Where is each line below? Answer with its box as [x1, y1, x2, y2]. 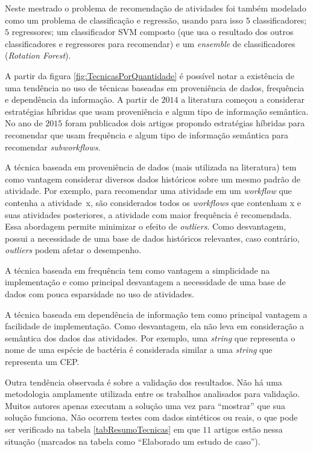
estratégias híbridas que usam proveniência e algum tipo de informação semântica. [5, 105, 309, 117]
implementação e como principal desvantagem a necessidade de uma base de [5, 276, 286, 288]
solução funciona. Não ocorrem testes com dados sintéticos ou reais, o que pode [5, 411, 298, 424]
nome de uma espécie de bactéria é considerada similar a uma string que [5, 343, 273, 356]
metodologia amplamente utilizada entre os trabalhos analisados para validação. [5, 387, 300, 400]
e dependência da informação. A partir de [5, 93, 159, 106]
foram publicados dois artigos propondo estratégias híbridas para [65, 117, 305, 129]
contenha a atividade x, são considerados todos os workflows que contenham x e [5, 196, 301, 208]
